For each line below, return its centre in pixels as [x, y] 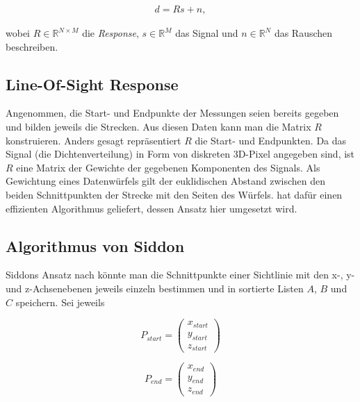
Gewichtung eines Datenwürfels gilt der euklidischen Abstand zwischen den [166, 181]
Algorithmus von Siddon [95, 245]
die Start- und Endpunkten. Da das [271, 140]
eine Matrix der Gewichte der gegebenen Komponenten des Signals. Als [168, 167]
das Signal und [207, 33]
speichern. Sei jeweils [60, 302]
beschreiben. [32, 46]
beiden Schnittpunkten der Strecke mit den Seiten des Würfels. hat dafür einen [174, 194]
